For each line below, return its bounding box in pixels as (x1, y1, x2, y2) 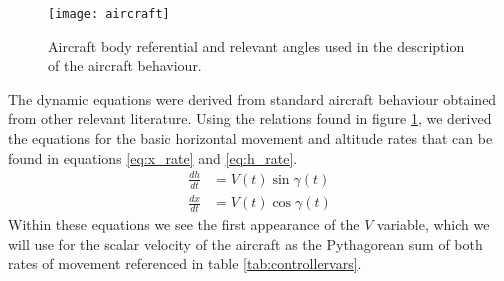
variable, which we (377, 213, 490, 234)
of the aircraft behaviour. (48, 55, 202, 76)
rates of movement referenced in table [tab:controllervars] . (8, 253, 362, 274)
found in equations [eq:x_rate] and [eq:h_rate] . (8, 147, 298, 168)
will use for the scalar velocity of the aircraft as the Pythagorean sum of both (8, 233, 483, 254)
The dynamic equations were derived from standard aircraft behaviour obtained (8, 88, 497, 109)
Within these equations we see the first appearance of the (8, 213, 360, 234)
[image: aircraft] (48, 7, 170, 21)
